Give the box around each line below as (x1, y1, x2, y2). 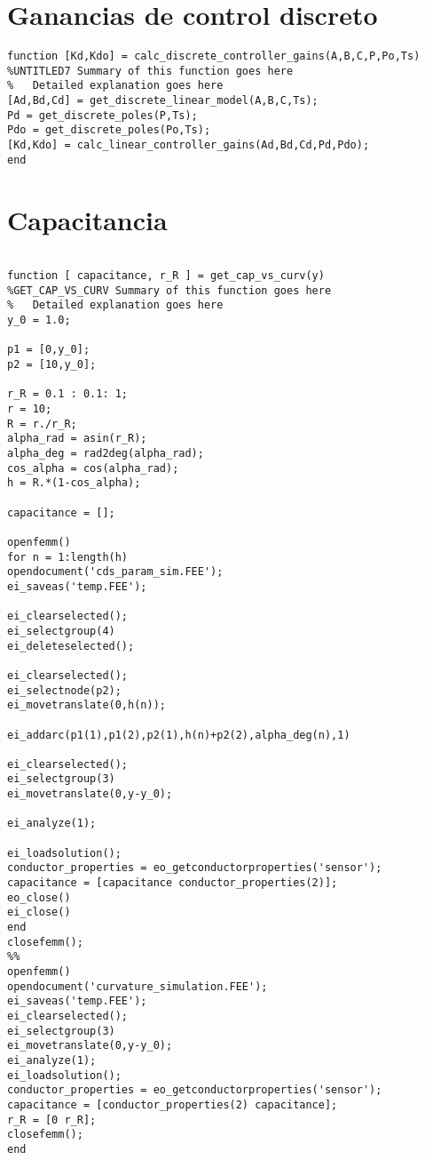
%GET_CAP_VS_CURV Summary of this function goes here (7, 284, 332, 297)
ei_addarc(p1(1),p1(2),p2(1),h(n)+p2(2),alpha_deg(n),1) (7, 728, 350, 741)
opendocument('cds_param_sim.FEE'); (7, 565, 224, 579)
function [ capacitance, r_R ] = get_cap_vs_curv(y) (7, 269, 325, 283)
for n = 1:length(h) (7, 550, 129, 564)
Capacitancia (7, 201, 168, 237)
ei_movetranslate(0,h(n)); (7, 699, 166, 712)
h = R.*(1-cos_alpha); (7, 476, 141, 490)
